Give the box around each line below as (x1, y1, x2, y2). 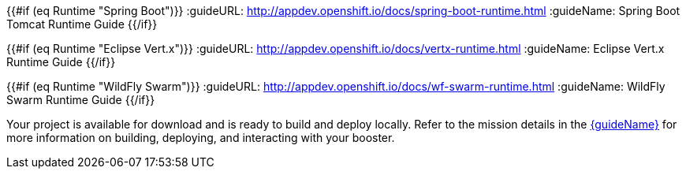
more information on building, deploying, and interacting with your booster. (6, 131, 395, 144)
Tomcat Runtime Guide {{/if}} (6, 17, 158, 31)
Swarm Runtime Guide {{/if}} (6, 93, 155, 106)
